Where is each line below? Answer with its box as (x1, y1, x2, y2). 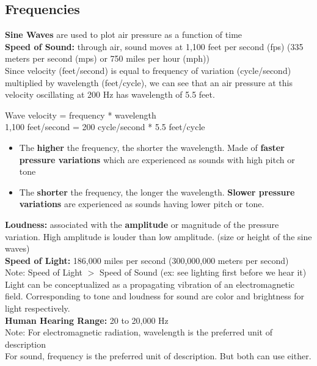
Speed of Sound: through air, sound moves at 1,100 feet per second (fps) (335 (5, 40, 304, 53)
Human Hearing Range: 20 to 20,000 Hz (5, 313, 169, 326)
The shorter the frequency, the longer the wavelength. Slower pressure (19, 185, 295, 198)
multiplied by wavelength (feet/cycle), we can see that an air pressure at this (5, 76, 293, 89)
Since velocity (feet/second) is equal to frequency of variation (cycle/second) (5, 64, 291, 76)
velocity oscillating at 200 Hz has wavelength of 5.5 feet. (5, 88, 215, 101)
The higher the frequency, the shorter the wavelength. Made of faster (19, 141, 285, 153)
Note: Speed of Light (5, 266, 82, 279)
